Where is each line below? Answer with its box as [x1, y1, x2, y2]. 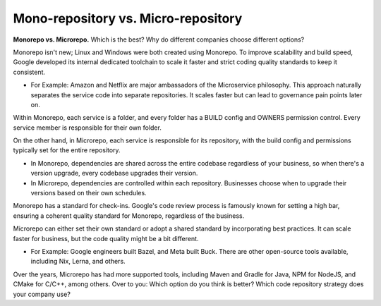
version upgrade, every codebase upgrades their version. [30, 169, 198, 178]
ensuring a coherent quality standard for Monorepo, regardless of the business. [13, 212, 245, 220]
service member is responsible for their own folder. [13, 123, 162, 132]
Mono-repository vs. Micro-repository [13, 11, 243, 26]
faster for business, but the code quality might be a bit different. [13, 234, 199, 243]
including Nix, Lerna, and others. [30, 257, 126, 266]
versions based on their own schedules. [30, 189, 147, 197]
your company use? [13, 290, 71, 298]
